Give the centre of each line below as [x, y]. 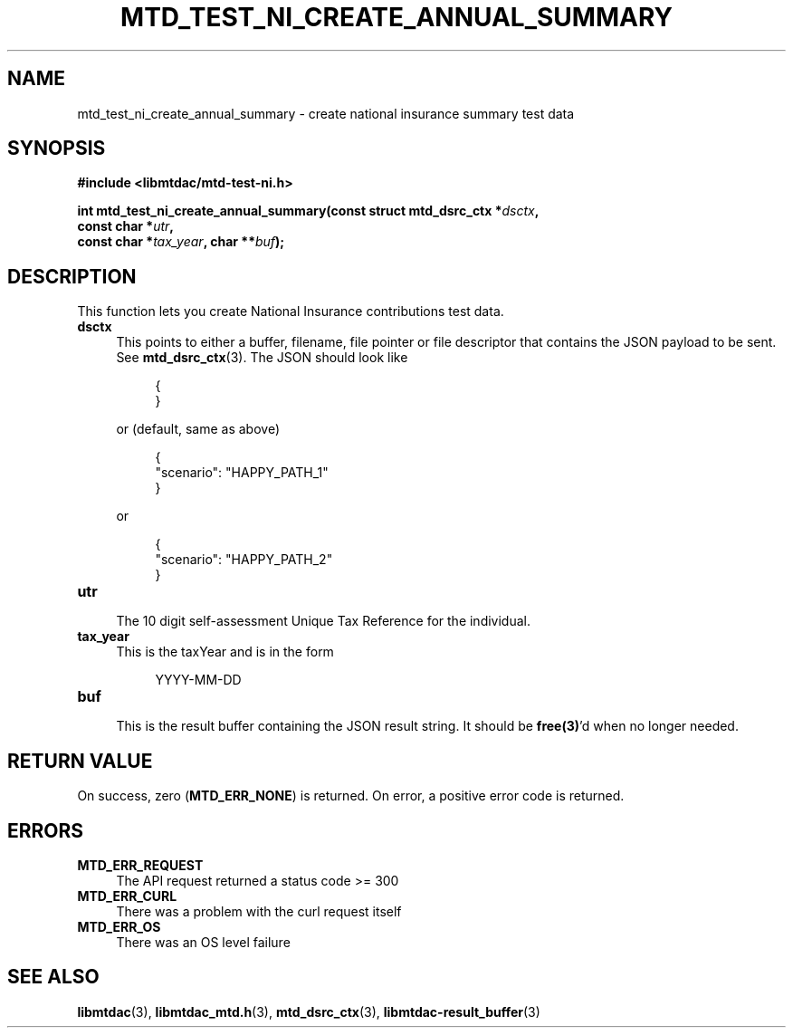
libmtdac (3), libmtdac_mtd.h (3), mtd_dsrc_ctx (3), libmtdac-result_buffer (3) [309, 1011]
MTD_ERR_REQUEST [140, 865]
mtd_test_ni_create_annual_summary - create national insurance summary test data [326, 113]
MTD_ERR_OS [119, 926]
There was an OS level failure [203, 942]
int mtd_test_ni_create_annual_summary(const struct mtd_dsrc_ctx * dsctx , [308, 211]
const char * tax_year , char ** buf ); [181, 242]
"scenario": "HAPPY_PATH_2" [244, 560]
